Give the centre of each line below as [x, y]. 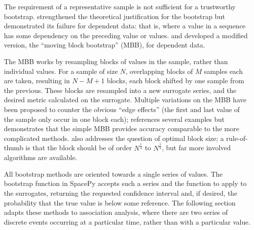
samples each [223, 71]
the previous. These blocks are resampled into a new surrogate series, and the [120, 90]
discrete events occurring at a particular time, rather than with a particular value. [127, 221]
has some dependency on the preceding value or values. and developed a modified [126, 35]
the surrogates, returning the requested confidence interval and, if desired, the [121, 193]
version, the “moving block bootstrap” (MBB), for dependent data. [104, 45]
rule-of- [237, 138]
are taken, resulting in [37, 80]
